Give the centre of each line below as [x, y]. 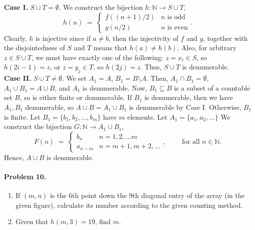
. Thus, [151, 67]
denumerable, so [49, 107]
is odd [176, 17]
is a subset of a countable [212, 87]
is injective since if [63, 38]
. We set [74, 78]
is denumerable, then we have [189, 97]
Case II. [18, 78]
